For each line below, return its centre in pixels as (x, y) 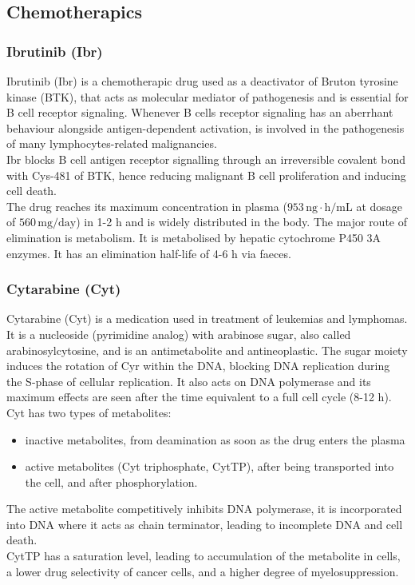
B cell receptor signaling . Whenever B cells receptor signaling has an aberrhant (200, 112)
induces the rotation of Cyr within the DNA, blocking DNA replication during (198, 366)
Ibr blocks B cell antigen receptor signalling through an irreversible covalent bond (206, 159)
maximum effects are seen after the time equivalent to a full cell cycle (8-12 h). (199, 397)
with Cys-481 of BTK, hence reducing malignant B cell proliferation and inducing (206, 175)
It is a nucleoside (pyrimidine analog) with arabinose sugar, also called (179, 334)
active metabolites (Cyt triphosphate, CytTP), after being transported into (209, 466)
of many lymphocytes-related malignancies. (112, 143)
